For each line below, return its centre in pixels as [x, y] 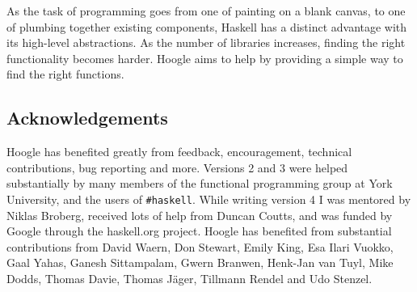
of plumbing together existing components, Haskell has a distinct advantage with [207, 26]
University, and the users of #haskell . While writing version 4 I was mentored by [209, 199]
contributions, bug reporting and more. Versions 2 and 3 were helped [177, 167]
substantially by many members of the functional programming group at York [200, 183]
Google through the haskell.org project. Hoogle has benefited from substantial [199, 231]
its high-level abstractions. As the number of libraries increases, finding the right [206, 42]
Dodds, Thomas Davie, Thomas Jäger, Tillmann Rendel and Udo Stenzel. [190, 278]
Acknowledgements [87, 118]
